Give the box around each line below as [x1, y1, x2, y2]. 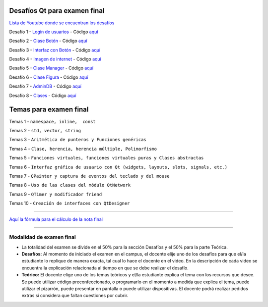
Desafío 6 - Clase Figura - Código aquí [9, 74, 88, 80]
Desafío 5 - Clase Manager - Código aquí [9, 65, 94, 71]
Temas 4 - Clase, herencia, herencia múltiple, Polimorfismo [9, 146, 157, 152]
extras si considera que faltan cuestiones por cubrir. [21, 293, 129, 299]
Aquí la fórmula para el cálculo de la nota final [9, 216, 103, 222]
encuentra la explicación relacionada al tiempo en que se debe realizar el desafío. [21, 265, 189, 271]
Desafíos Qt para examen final [9, 6, 105, 15]
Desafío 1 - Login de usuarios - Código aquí [9, 29, 98, 35]
